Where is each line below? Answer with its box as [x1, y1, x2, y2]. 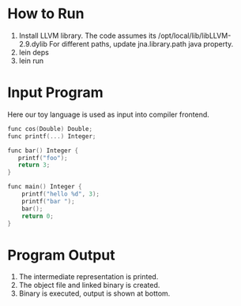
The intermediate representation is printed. [18, 272, 159, 282]
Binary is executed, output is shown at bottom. [18, 289, 171, 298]
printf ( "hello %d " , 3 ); [21, 190, 100, 198]
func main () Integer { [7, 183, 82, 191]
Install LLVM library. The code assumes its [18, 31, 157, 40]
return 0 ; [21, 212, 55, 220]
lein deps [18, 47, 49, 57]
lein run [18, 56, 44, 65]
